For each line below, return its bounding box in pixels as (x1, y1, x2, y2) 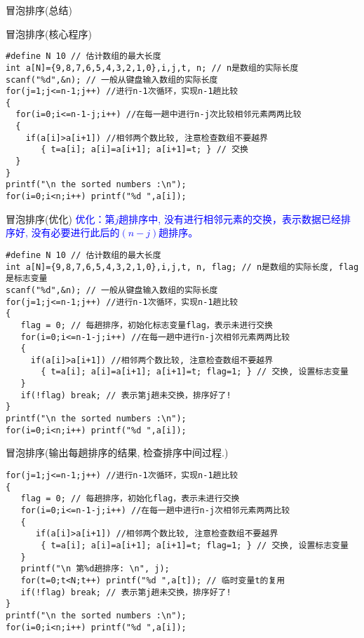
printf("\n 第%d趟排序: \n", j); (20, 564, 170, 574)
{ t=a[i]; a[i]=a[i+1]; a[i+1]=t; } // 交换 (41, 144, 248, 155)
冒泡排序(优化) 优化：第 (6, 211, 115, 226)
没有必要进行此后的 (31, 225, 120, 240)
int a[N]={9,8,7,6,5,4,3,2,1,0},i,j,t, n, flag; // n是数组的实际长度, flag (6, 262, 359, 272)
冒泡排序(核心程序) (6, 26, 92, 41)
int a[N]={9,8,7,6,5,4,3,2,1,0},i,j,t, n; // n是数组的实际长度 (6, 62, 299, 73)
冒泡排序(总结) (6, 3, 72, 17)
